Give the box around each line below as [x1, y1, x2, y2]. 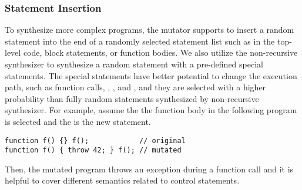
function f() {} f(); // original [5, 136, 186, 145]
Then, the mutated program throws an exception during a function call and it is [5, 162, 294, 175]
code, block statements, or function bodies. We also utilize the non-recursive [23, 46, 298, 59]
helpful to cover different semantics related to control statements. [5, 174, 240, 186]
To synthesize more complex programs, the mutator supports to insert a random [5, 23, 294, 36]
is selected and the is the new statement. [5, 115, 151, 127]
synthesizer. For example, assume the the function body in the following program [5, 104, 297, 116]
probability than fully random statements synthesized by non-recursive [5, 92, 259, 104]
